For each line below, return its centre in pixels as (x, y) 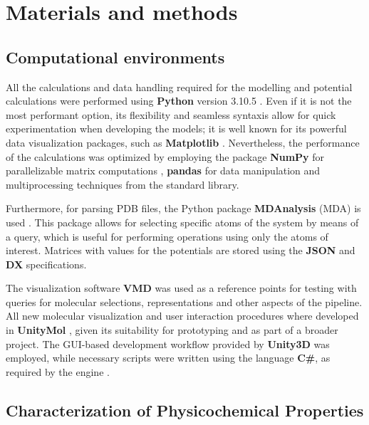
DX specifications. (46, 264)
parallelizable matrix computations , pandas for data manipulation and (163, 170)
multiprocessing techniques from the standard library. (123, 184)
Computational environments (115, 57)
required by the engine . (58, 371)
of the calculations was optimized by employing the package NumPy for (165, 156)
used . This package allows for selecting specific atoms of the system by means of (182, 222)
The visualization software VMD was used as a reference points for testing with (181, 288)
